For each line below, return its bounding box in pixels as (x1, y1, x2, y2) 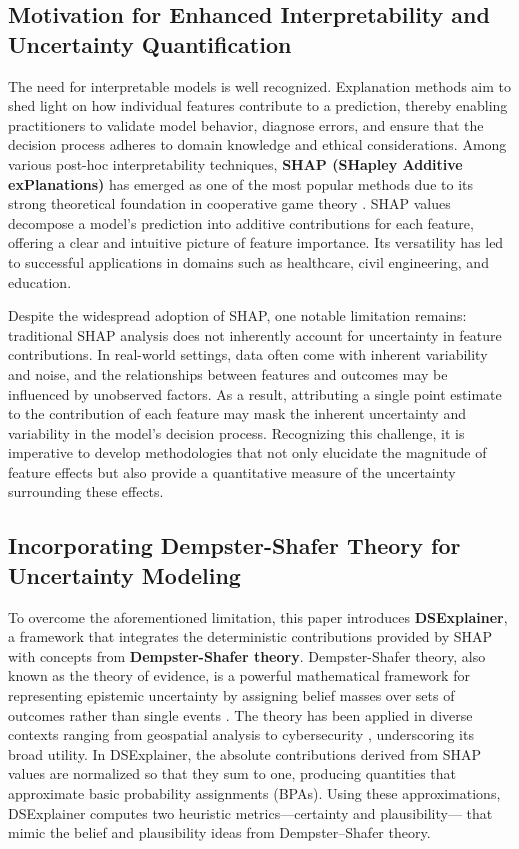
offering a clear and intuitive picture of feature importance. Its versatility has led (8, 232, 504, 253)
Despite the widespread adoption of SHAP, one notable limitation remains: (8, 305, 467, 326)
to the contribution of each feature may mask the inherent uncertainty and (8, 403, 466, 424)
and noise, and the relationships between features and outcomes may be (8, 363, 448, 384)
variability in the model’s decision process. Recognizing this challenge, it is (8, 422, 465, 443)
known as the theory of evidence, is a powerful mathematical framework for (8, 665, 470, 686)
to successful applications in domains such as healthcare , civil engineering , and (8, 251, 489, 272)
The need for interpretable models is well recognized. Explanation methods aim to (8, 75, 512, 96)
